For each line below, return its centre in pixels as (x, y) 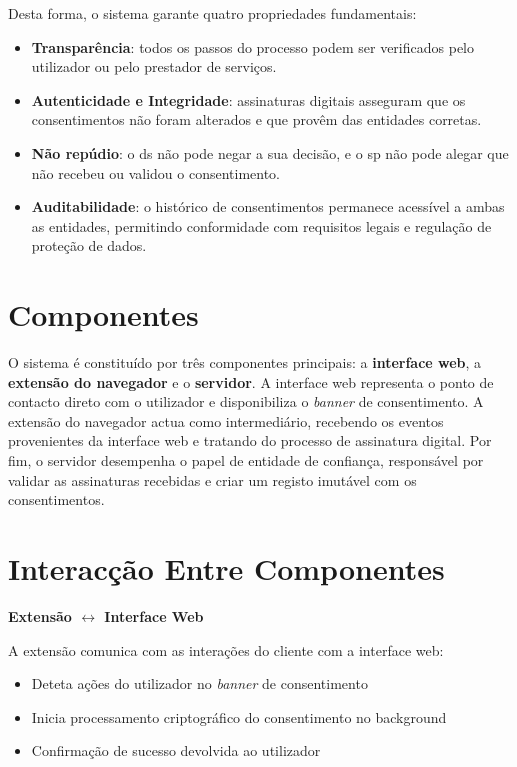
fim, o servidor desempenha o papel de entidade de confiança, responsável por (246, 460)
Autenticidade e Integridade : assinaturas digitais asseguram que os (248, 99)
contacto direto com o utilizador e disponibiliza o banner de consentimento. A (246, 401)
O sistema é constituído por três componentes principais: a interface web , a (245, 362)
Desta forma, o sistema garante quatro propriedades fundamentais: (212, 13)
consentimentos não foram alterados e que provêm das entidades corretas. (256, 119)
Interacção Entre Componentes (226, 568)
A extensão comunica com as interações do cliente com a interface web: (226, 649)
